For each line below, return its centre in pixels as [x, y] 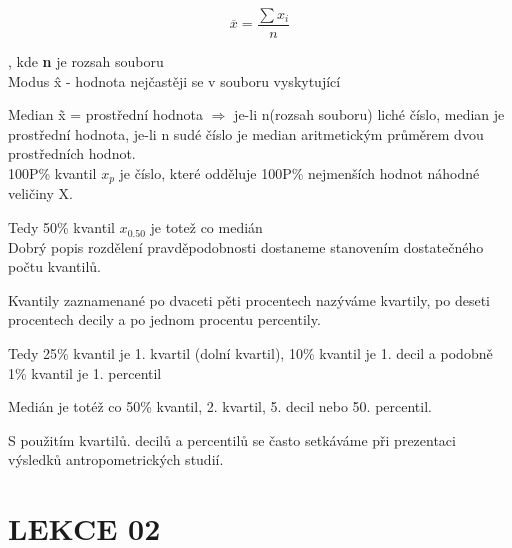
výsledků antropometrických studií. [116, 459]
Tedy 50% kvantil [61, 227]
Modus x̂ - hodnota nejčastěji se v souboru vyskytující [174, 80]
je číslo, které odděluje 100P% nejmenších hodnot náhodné [299, 173]
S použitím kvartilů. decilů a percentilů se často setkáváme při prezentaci [232, 439]
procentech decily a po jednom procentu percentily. [164, 319]
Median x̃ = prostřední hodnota [106, 114]
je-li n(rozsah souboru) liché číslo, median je [369, 114]
